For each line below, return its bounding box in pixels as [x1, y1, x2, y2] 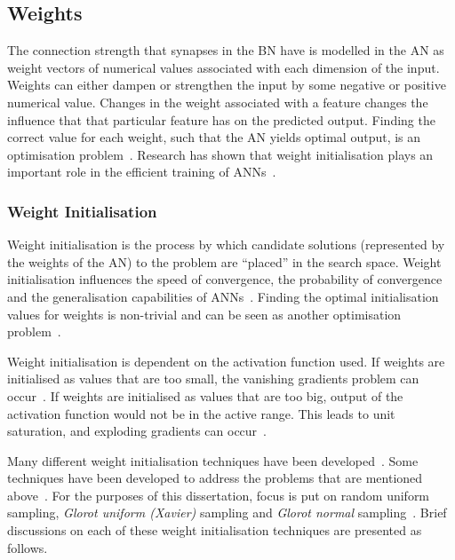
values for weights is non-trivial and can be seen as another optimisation [7, 304, 402, 323]
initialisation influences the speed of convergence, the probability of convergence [7, 270, 443, 288]
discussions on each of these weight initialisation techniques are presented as [7, 521, 422, 540]
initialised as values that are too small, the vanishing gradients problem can [7, 369, 419, 388]
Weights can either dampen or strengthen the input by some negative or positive [7, 75, 446, 94]
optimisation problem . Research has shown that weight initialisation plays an [7, 145, 434, 163]
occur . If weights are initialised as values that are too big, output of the [7, 386, 403, 405]
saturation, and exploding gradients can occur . [7, 422, 267, 440]
